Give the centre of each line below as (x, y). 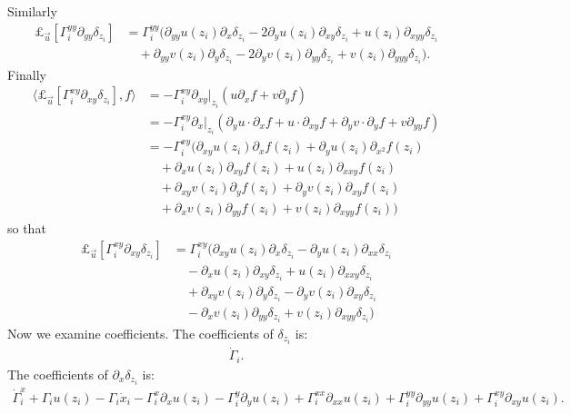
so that (27, 228)
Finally (27, 74)
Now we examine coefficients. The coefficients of (140, 334)
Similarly (32, 11)
